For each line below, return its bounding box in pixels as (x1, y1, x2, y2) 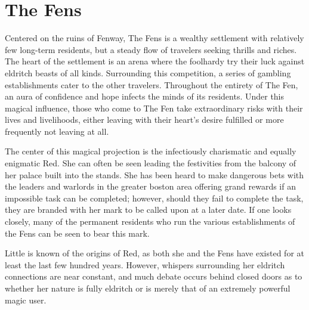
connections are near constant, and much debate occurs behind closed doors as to (5, 270, 302, 283)
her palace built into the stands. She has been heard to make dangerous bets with (5, 168, 304, 181)
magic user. (5, 293, 47, 306)
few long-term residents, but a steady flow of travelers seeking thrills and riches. (5, 43, 297, 55)
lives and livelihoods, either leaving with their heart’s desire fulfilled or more (5, 113, 284, 126)
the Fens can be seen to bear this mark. (5, 227, 150, 239)
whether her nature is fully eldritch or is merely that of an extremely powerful (5, 282, 291, 294)
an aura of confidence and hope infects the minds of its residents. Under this (5, 90, 285, 103)
